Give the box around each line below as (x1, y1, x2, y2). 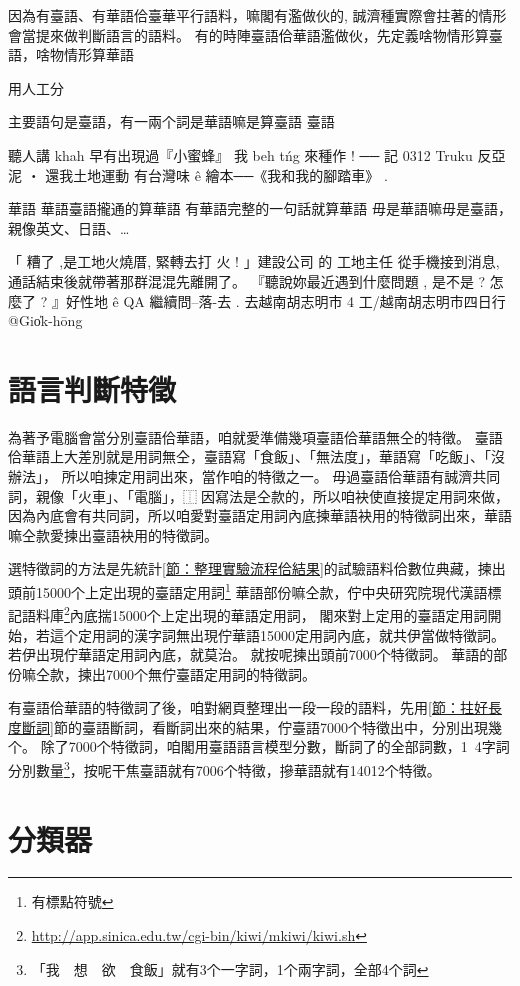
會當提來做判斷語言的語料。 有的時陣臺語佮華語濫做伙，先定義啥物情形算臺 (8, 24, 503, 45)
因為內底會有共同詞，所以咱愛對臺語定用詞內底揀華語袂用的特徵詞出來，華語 (8, 505, 512, 526)
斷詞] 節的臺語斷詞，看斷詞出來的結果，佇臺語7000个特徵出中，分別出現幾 (21, 716, 502, 737)
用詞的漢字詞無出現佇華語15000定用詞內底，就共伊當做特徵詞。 (91, 624, 505, 645)
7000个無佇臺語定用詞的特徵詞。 (105, 663, 316, 684)
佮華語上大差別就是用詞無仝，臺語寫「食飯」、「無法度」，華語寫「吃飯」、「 (8, 446, 491, 467)
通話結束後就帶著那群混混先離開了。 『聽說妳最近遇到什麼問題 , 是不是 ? (8, 270, 486, 291)
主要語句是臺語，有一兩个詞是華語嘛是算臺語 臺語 (8, 111, 335, 132)
